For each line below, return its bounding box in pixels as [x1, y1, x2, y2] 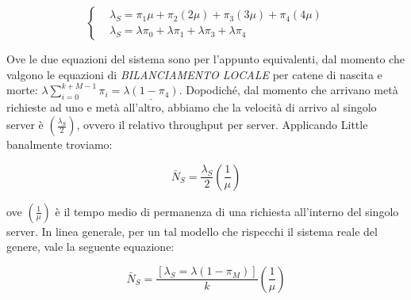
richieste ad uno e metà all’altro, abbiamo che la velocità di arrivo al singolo [6, 99, 377, 116]
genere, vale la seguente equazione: [6, 238, 175, 255]
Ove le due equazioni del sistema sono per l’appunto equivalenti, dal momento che [6, 51, 405, 66]
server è [6, 116, 44, 132]
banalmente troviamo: [6, 136, 113, 152]
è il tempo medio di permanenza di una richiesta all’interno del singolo [55, 203, 399, 219]
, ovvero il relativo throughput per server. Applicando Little [76, 116, 368, 132]
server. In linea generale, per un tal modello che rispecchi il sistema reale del [6, 222, 378, 239]
